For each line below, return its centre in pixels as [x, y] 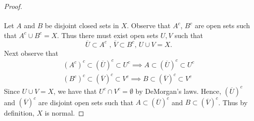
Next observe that [31, 53]
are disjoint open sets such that [86, 102]
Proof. [13, 6]
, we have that [75, 91]
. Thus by [233, 102]
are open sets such [222, 25]
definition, [19, 113]
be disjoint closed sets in [82, 25]
